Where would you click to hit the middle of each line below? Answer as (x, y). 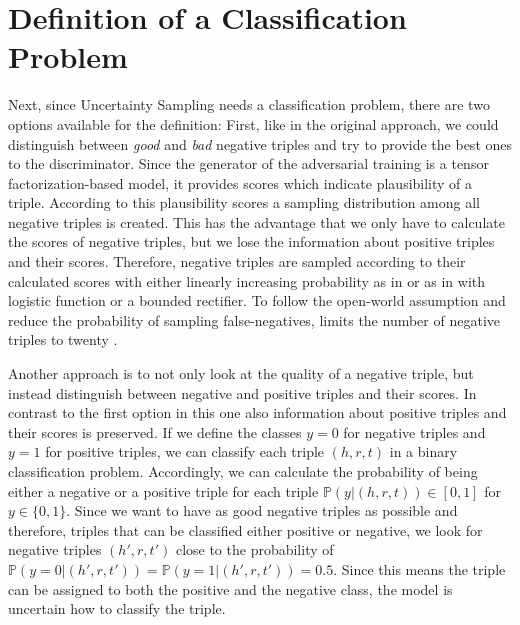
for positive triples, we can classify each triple (185, 451)
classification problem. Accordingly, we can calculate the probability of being (243, 471)
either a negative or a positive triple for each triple (163, 490)
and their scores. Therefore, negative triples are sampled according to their (237, 261)
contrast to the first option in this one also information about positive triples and (257, 412)
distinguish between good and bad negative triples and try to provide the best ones (260, 143)
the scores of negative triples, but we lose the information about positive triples (251, 241)
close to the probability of (254, 549)
